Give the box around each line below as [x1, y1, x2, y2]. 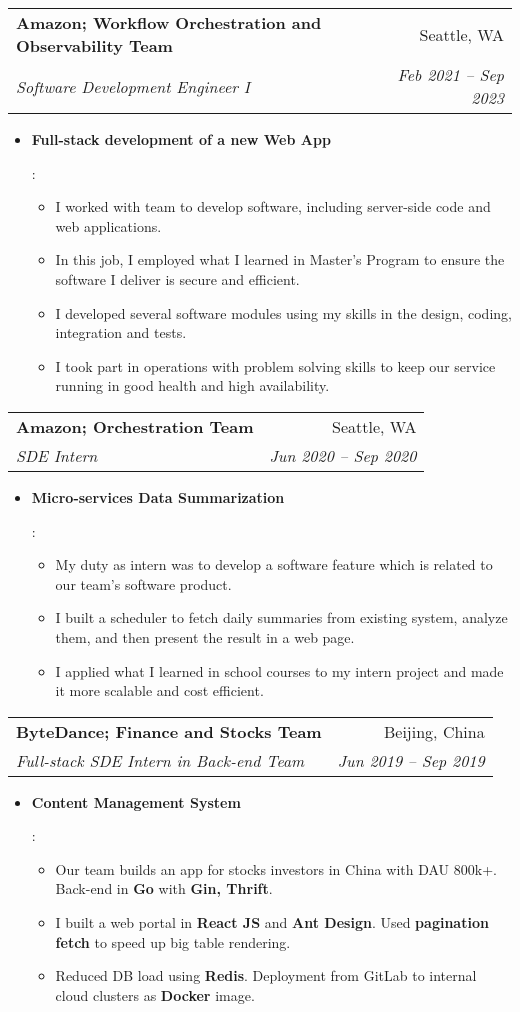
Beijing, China [383, 719, 485, 743]
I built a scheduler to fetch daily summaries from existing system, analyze [55, 607, 508, 628]
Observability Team [16, 34, 173, 57]
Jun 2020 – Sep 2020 [269, 443, 417, 467]
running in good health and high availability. [55, 375, 330, 396]
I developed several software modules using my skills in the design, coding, [55, 302, 512, 323]
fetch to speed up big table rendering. [55, 931, 291, 952]
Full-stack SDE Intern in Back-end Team [16, 748, 305, 772]
